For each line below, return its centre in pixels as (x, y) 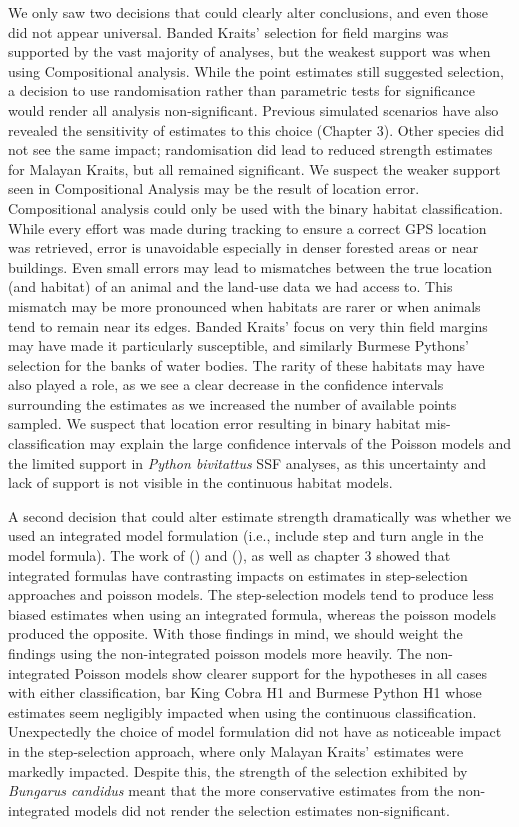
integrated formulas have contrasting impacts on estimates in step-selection (238, 574)
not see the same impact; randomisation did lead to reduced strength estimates (250, 149)
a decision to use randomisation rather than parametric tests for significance (241, 90)
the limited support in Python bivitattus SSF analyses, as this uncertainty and (247, 462)
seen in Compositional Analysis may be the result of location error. (214, 188)
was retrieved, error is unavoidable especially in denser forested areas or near (243, 247)
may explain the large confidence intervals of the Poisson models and (300, 443)
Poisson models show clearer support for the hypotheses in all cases (280, 672)
